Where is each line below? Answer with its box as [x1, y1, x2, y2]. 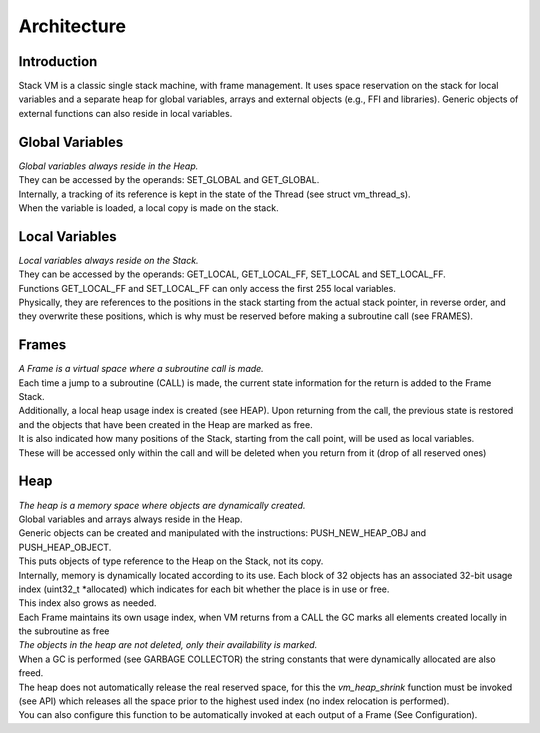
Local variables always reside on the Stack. [18, 254, 199, 266]
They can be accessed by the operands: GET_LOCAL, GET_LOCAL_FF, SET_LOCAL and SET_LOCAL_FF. [18, 268, 447, 280]
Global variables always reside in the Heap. [18, 160, 199, 172]
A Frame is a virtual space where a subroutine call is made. [18, 363, 264, 375]
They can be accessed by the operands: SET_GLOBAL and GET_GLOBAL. [18, 174, 320, 186]
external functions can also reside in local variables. [18, 107, 233, 119]
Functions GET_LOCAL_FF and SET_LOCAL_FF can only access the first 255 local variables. [18, 282, 397, 294]
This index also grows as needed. [18, 597, 157, 609]
